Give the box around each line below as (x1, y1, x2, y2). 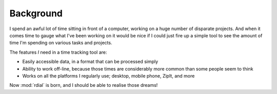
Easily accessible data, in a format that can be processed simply (22, 59, 159, 65)
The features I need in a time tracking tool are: (9, 49, 107, 55)
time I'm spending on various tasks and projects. (9, 40, 112, 46)
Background (9, 8, 63, 19)
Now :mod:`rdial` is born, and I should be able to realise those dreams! (9, 82, 158, 88)
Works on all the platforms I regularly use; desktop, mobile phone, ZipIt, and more (22, 73, 195, 79)
